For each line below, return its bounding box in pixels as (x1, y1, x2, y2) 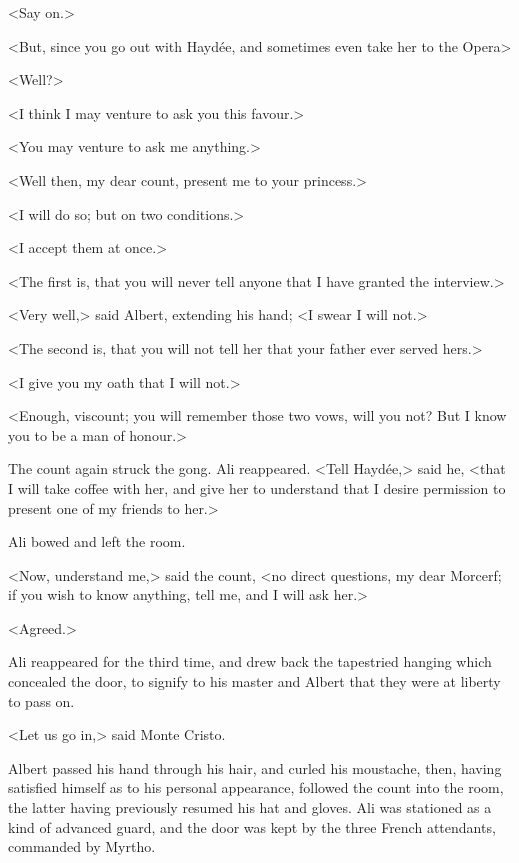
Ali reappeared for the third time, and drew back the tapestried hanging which (8, 651, 492, 672)
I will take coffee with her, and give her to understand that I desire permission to (8, 477, 506, 498)
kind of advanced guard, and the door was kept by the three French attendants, (8, 816, 496, 837)
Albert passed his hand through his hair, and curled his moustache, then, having (8, 757, 502, 778)
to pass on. (8, 690, 75, 711)
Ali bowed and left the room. (8, 531, 186, 552)
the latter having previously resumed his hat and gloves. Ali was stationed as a (8, 797, 492, 818)
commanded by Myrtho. (8, 836, 156, 857)
